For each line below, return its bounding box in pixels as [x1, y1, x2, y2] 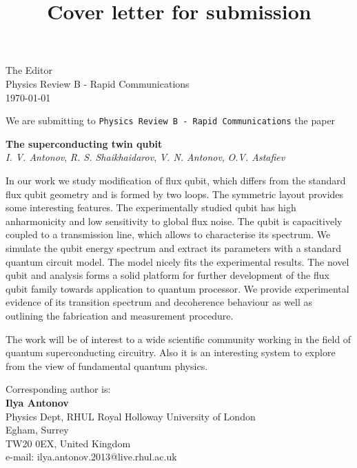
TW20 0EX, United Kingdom [6, 436, 131, 450]
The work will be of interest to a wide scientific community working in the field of [6, 331, 351, 346]
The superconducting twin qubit [6, 136, 163, 150]
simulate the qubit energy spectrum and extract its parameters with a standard [6, 240, 342, 255]
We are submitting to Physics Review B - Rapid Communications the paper [6, 113, 336, 128]
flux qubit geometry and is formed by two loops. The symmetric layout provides [6, 186, 344, 201]
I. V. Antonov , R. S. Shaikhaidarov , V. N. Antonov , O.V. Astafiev [6, 150, 285, 164]
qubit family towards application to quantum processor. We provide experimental [6, 281, 349, 295]
